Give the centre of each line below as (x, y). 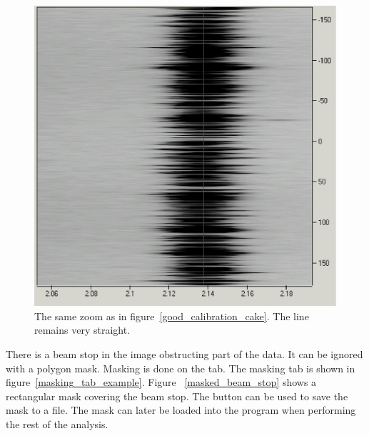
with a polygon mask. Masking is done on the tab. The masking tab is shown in (181, 368)
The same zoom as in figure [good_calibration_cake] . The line (172, 316)
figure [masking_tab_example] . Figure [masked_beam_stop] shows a (161, 382)
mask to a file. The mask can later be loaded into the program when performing (181, 410)
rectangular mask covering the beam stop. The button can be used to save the (177, 396)
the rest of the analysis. (57, 424)
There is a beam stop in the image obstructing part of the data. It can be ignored (184, 354)
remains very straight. (82, 330)
